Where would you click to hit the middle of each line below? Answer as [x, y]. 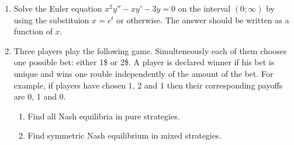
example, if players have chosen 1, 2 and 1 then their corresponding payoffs [148, 85]
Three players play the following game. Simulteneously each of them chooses [150, 50]
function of [33, 31]
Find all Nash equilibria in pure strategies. [104, 116]
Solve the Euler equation [58, 8]
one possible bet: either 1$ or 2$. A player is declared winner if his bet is [144, 62]
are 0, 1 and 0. [40, 96]
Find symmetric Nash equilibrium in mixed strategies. [124, 135]
